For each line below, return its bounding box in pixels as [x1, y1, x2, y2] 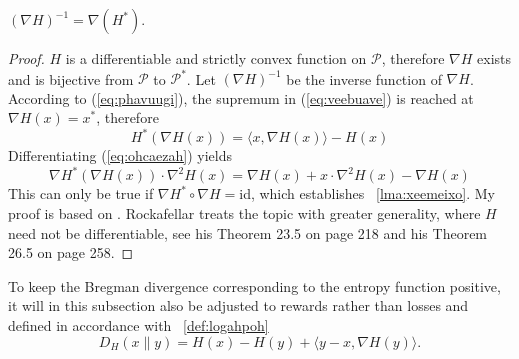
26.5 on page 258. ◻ [8, 242, 134, 263]
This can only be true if [8, 183, 154, 204]
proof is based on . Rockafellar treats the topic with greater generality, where [8, 203, 481, 224]
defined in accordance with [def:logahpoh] [8, 315, 269, 336]
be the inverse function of [286, 68, 442, 89]
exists [477, 48, 511, 68]
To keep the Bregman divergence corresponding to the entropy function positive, [8, 275, 501, 296]
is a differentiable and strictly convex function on [65, 48, 367, 68]
